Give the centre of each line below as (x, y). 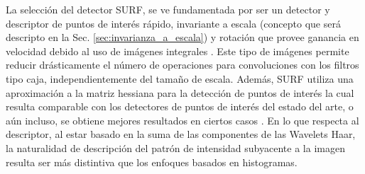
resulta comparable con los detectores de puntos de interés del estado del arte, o (180, 106)
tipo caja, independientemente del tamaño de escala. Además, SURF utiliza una (180, 78)
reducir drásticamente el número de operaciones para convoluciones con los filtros (182, 65)
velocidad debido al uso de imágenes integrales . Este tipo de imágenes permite (178, 51)
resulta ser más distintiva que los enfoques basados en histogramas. (152, 162)
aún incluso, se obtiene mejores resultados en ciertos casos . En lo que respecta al (182, 120)
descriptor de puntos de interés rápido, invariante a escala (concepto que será (173, 23)
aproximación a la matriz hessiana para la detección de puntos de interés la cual (180, 92)
